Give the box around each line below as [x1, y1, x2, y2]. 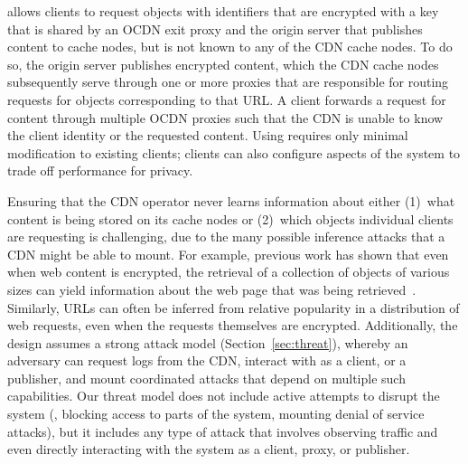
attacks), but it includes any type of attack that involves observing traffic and [7, 421, 438, 440]
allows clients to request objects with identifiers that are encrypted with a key [7, 2, 439, 20]
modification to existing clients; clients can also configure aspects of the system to [7, 143, 461, 162]
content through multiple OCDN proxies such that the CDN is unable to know [7, 108, 444, 127]
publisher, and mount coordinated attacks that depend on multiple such [7, 368, 406, 387]
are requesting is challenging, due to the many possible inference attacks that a [7, 227, 445, 246]
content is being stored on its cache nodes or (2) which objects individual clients [7, 209, 454, 228]
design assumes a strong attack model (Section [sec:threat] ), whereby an [7, 333, 408, 352]
